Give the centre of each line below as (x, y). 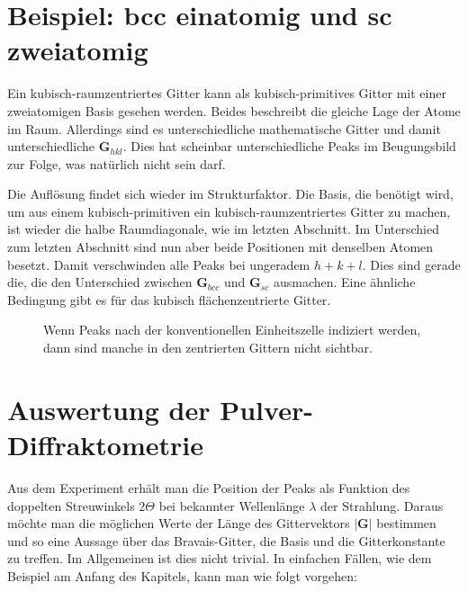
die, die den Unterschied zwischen (100, 282)
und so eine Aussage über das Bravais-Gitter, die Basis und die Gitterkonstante (226, 540)
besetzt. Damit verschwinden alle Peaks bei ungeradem (159, 264)
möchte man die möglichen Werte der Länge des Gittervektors (179, 523)
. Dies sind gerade (411, 264)
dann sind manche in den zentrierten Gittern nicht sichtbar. (208, 348)
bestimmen (406, 523)
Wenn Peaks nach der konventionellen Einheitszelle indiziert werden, (232, 330)
